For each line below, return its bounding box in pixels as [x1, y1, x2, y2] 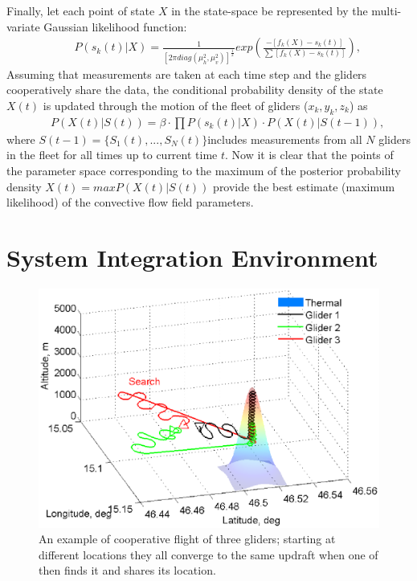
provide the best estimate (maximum [213, 178, 395, 194]
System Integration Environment [6, 241, 378, 274]
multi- [371, 2, 402, 18]
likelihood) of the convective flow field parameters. [6, 194, 254, 211]
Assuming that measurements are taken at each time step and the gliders [6, 65, 367, 82]
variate [6, 18, 40, 35]
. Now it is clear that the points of [225, 146, 394, 163]
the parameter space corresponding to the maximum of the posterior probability [6, 162, 401, 179]
